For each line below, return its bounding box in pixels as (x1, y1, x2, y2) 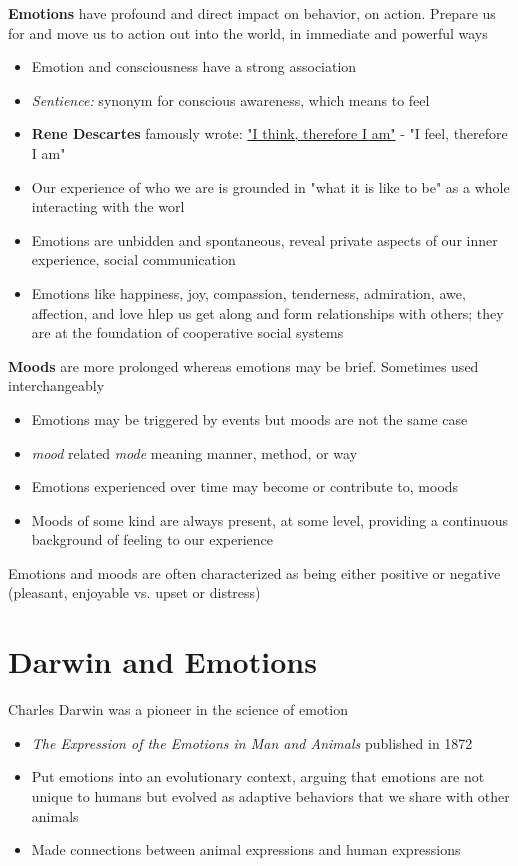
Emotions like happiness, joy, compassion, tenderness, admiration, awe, (31, 282, 466, 303)
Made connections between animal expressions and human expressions (31, 839, 461, 860)
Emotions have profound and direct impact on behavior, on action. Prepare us (8, 3, 496, 23)
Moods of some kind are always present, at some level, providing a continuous (31, 509, 508, 530)
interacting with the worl (31, 196, 185, 217)
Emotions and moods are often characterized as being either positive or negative (8, 562, 501, 583)
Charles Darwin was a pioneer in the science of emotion (8, 699, 349, 720)
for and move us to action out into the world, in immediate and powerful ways (8, 22, 488, 43)
